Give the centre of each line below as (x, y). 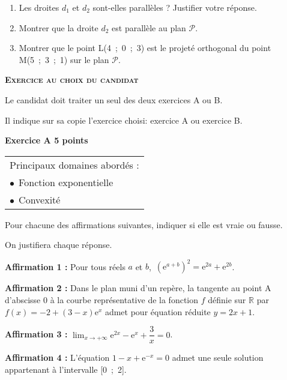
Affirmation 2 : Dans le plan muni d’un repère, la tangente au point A (138, 288)
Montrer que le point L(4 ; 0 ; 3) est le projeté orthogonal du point (145, 48)
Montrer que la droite (59, 27)
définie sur (227, 300)
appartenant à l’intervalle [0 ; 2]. (66, 369)
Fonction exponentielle (66, 182)
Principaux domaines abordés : (74, 164)
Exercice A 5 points (47, 140)
